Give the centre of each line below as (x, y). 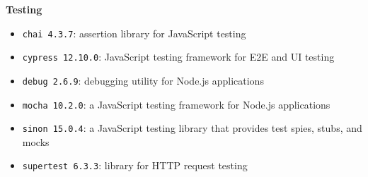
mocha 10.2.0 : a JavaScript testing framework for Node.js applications (176, 104)
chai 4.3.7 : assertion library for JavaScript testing (134, 33)
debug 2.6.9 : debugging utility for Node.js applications (143, 80)
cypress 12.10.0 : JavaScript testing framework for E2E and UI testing (178, 57)
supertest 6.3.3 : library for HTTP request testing (135, 165)
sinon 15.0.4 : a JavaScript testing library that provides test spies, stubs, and (192, 128)
